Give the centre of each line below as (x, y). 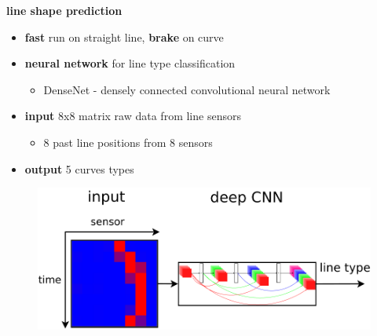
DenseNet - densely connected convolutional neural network (187, 89)
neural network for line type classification (130, 63)
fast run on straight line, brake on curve (124, 37)
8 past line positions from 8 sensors (128, 142)
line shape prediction (64, 10)
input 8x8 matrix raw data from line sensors (133, 116)
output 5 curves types (79, 168)
